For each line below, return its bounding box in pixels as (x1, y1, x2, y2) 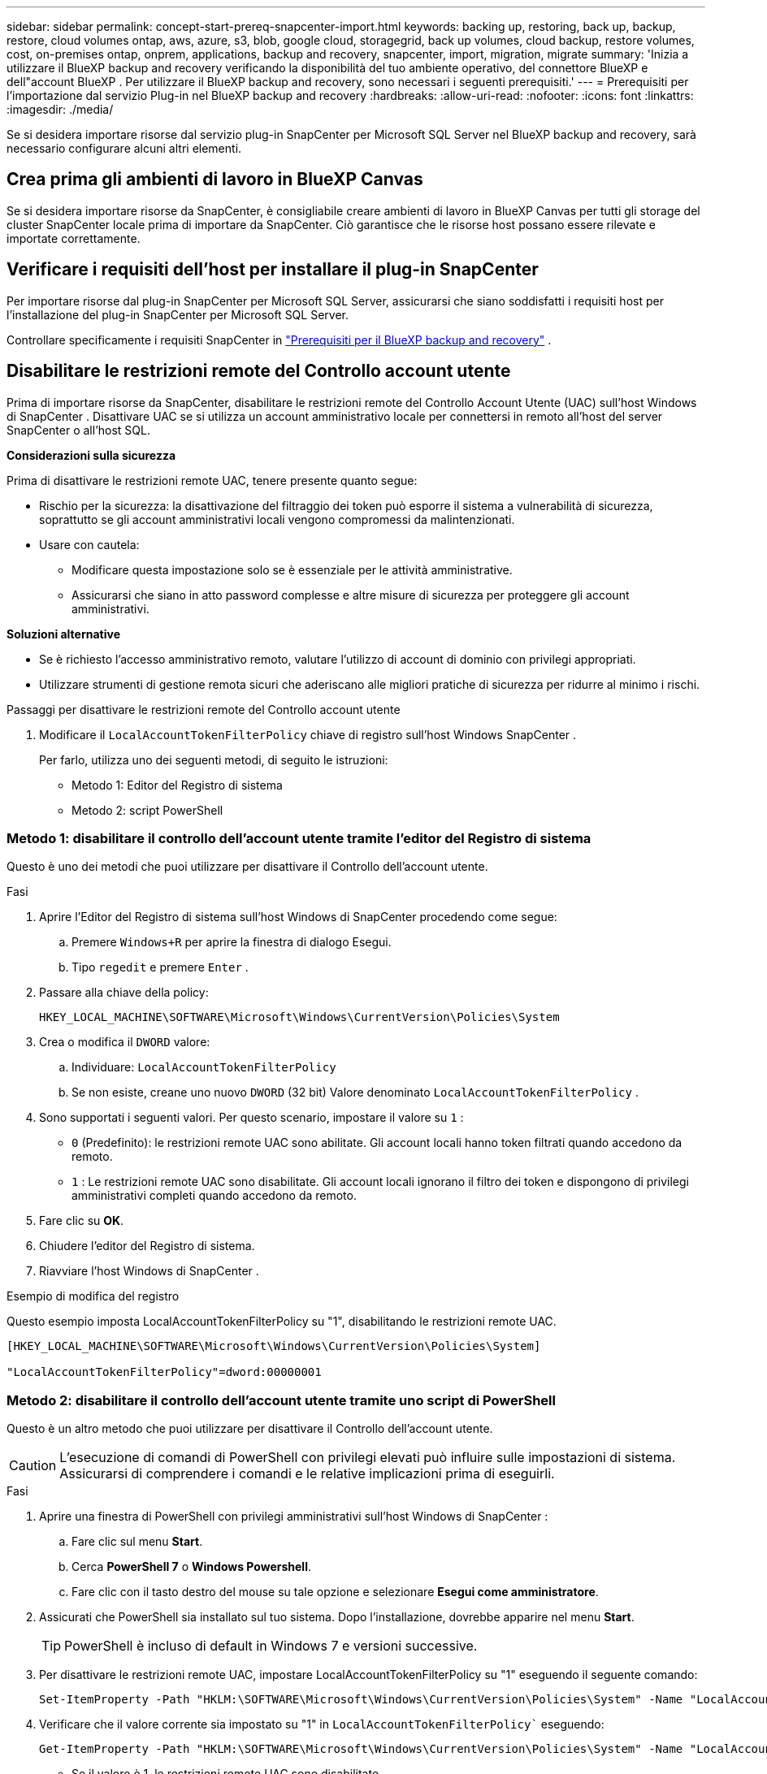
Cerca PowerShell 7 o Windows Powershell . (71, 1560, 311, 1574)
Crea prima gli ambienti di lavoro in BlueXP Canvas (6, 169, 423, 190)
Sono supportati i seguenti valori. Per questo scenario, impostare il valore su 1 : (39, 1110, 464, 1125)
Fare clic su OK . (39, 1214, 124, 1228)
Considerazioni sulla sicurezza (6, 448, 176, 462)
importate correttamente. (6, 231, 141, 245)
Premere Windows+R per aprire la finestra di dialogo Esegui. (71, 935, 392, 950)
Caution (9, 1457, 57, 1474)
